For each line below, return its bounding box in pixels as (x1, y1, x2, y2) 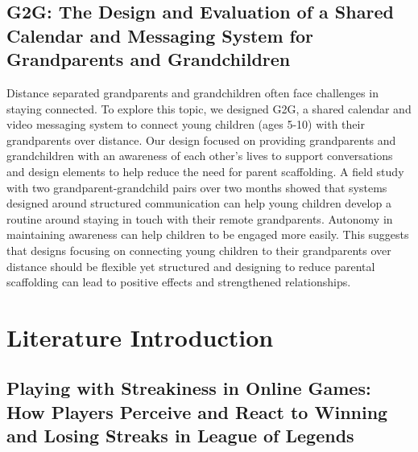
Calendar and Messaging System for (6, 23, 313, 47)
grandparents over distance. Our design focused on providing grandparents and (6, 131, 396, 148)
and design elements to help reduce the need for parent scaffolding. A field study (6, 162, 404, 179)
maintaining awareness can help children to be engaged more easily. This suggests (6, 226, 409, 243)
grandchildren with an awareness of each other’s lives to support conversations (6, 147, 393, 164)
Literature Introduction (6, 320, 274, 353)
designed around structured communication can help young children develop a (6, 195, 391, 212)
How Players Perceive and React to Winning (6, 399, 388, 424)
